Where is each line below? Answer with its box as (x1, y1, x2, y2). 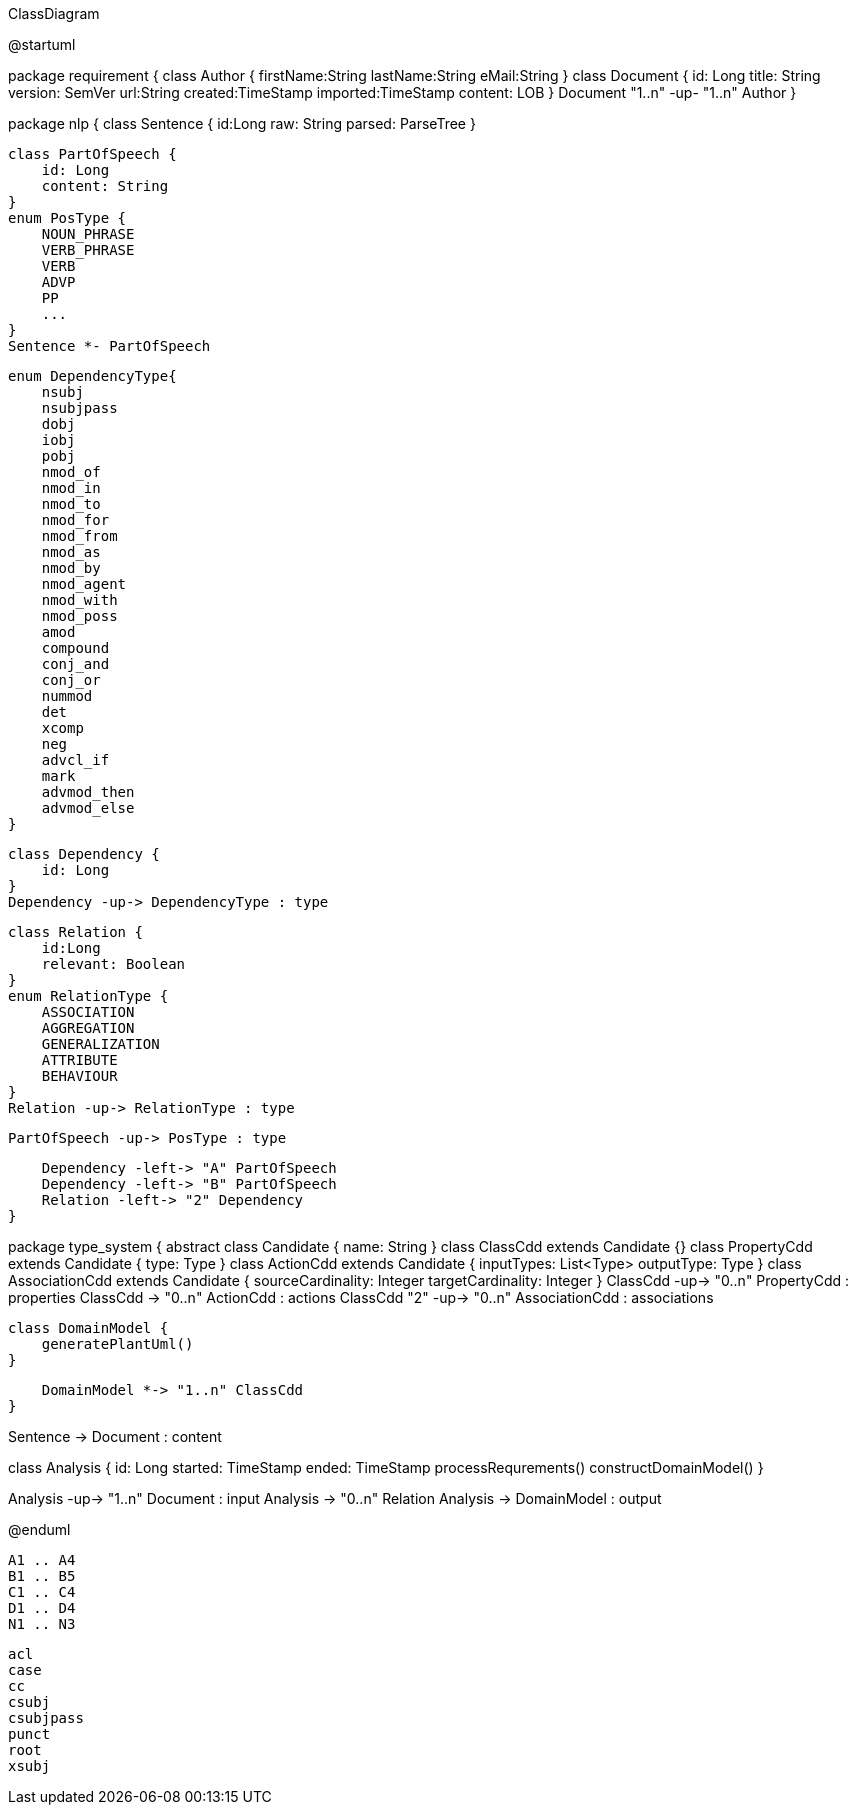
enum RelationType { (8, 988, 169, 1004)
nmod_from (41, 528, 118, 544)
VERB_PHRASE (41, 242, 135, 258)
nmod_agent (41, 576, 127, 592)
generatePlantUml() (41, 1336, 194, 1352)
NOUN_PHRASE (41, 226, 135, 242)
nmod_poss (41, 608, 118, 624)
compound (41, 640, 110, 656)
